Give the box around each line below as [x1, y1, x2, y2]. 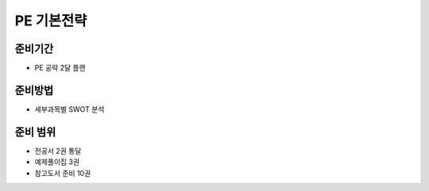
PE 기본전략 [14, 12, 87, 29]
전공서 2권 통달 [34, 146, 82, 155]
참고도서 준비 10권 [34, 168, 91, 178]
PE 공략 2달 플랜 [34, 63, 87, 73]
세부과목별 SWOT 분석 [34, 104, 105, 114]
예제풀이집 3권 [34, 157, 79, 166]
